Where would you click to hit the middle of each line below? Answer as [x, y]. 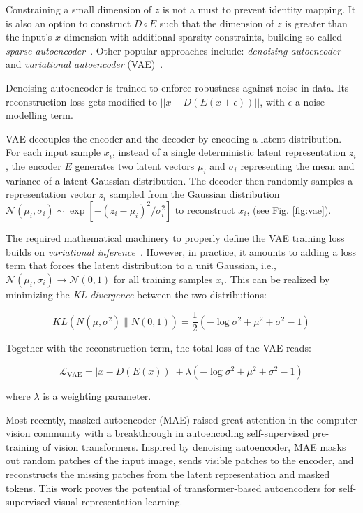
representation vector [51, 194]
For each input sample [53, 152]
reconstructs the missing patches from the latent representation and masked [168, 474]
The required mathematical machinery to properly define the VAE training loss [175, 237]
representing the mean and [297, 165]
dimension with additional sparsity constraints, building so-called [203, 37]
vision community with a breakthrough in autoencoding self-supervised [157, 433]
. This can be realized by [277, 279]
